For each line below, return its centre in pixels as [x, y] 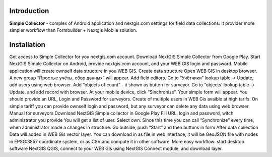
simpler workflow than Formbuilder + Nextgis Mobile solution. [73, 30]
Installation [27, 45]
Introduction [29, 11]
